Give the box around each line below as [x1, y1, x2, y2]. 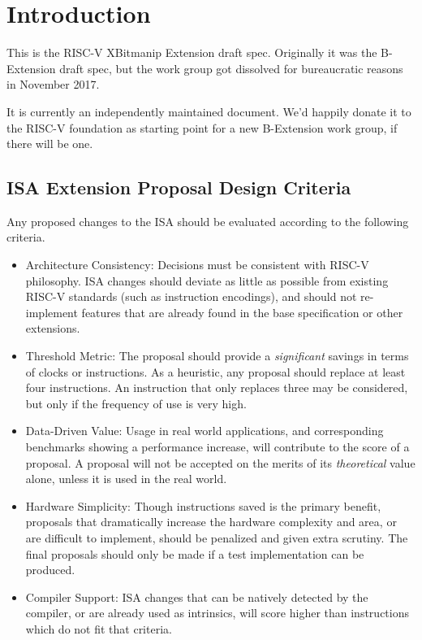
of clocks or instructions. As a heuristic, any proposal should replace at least [25, 363, 406, 380]
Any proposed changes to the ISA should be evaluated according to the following [6, 212, 409, 229]
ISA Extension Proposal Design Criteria [6, 175, 351, 200]
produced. [25, 561, 75, 578]
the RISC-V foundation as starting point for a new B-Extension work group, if [6, 119, 398, 136]
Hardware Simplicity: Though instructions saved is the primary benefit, [25, 497, 381, 514]
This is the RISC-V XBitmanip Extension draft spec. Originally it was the [6, 44, 377, 61]
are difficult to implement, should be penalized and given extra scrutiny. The [25, 529, 408, 546]
